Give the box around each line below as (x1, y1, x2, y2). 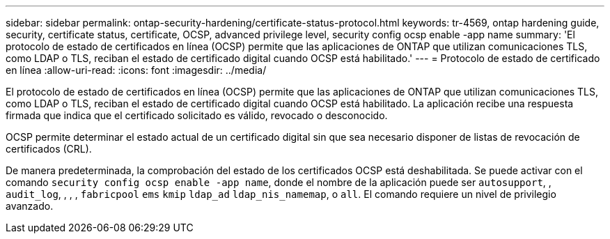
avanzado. (6, 200, 54, 212)
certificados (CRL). (6, 143, 92, 155)
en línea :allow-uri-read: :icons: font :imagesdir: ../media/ (6, 64, 267, 76)
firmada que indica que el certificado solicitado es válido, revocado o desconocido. (6, 109, 388, 121)
